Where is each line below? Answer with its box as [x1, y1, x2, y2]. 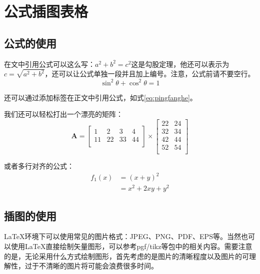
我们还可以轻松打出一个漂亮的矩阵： [4, 109, 123, 119]
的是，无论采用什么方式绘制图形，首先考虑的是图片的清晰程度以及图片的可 [4, 251, 249, 261]
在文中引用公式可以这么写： [4, 58, 95, 69]
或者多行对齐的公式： [4, 160, 74, 171]
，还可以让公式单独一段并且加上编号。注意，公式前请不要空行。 [44, 68, 255, 79]
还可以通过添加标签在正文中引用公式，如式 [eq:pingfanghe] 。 [4, 92, 197, 102]
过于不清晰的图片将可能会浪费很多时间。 [24, 261, 158, 271]
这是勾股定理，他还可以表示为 [131, 58, 229, 69]
